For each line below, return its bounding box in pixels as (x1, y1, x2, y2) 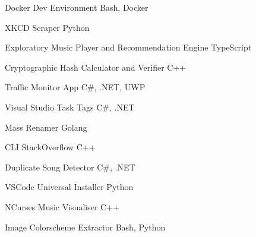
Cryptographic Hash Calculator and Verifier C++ (5, 61, 187, 73)
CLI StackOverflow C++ (5, 141, 96, 153)
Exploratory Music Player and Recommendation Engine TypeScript (5, 41, 252, 53)
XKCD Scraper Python (5, 21, 90, 33)
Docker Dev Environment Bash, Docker (5, 1, 148, 13)
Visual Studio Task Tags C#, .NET (5, 100, 135, 113)
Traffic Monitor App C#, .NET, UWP (5, 81, 146, 93)
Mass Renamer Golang (5, 121, 87, 133)
